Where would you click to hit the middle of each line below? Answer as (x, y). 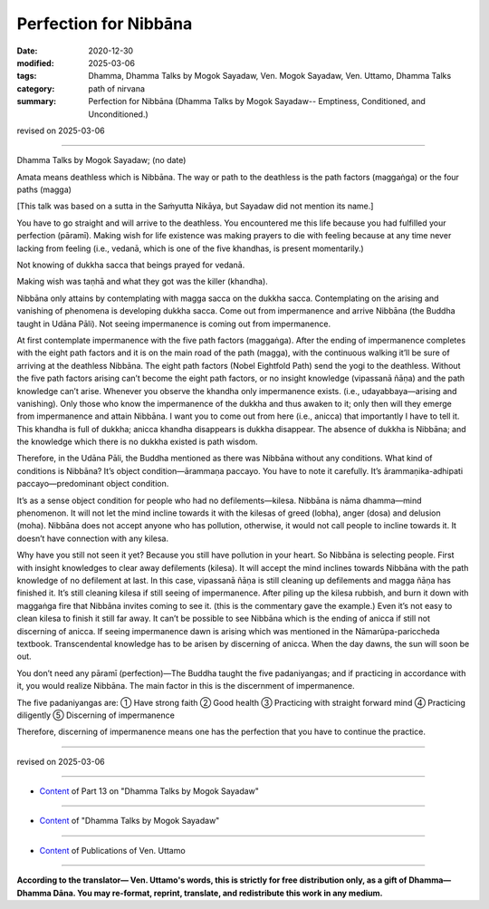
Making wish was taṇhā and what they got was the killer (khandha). (143, 282)
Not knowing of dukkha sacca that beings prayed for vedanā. (131, 265)
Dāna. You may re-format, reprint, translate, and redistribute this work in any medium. (218, 893)
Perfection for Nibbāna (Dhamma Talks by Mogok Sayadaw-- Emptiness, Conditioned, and (257, 102)
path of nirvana (116, 88)
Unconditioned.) (118, 114)
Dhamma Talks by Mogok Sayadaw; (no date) (101, 160)
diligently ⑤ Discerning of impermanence (96, 715)
